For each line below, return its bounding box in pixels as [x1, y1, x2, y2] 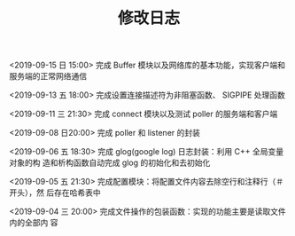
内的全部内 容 [9, 217, 58, 228]
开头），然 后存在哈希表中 [9, 187, 101, 198]
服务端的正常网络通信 [9, 71, 87, 82]
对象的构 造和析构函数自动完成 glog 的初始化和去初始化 [9, 157, 211, 169]
